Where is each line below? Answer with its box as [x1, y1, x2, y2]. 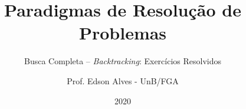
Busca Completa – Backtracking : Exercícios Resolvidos [24, 55, 221, 67]
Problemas [78, 21, 167, 45]
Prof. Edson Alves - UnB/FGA [67, 74, 179, 87]
